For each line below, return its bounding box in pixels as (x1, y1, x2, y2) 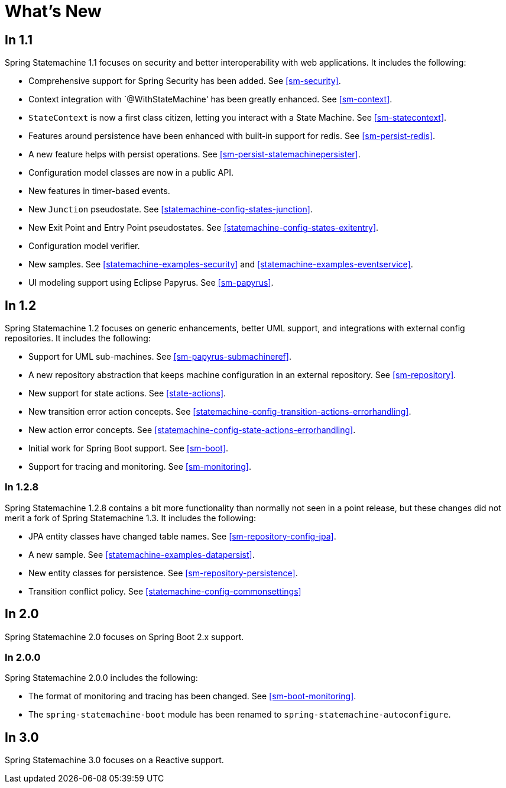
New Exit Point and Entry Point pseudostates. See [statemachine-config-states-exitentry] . (28, 222, 379, 233)
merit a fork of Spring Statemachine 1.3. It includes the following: (5, 512, 257, 523)
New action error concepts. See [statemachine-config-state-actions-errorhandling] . (28, 425, 356, 435)
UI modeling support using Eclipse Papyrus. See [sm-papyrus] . (28, 277, 274, 288)
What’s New (5, 1, 102, 21)
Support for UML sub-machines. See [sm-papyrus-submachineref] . (28, 351, 291, 362)
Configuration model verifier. (28, 241, 140, 251)
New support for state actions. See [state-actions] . (28, 388, 226, 399)
